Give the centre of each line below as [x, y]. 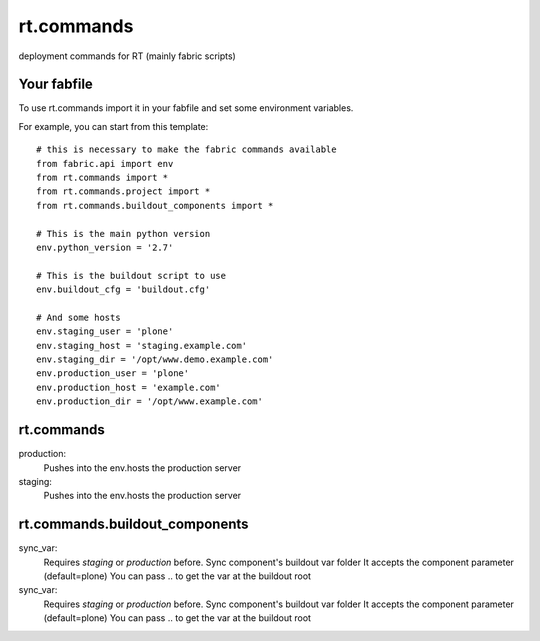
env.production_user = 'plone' [113, 373]
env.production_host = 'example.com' [129, 387]
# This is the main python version [123, 233]
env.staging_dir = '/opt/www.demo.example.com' [155, 359]
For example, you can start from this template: [113, 126]
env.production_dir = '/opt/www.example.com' [150, 401]
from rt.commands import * [102, 178]
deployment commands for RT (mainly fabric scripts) [127, 56]
